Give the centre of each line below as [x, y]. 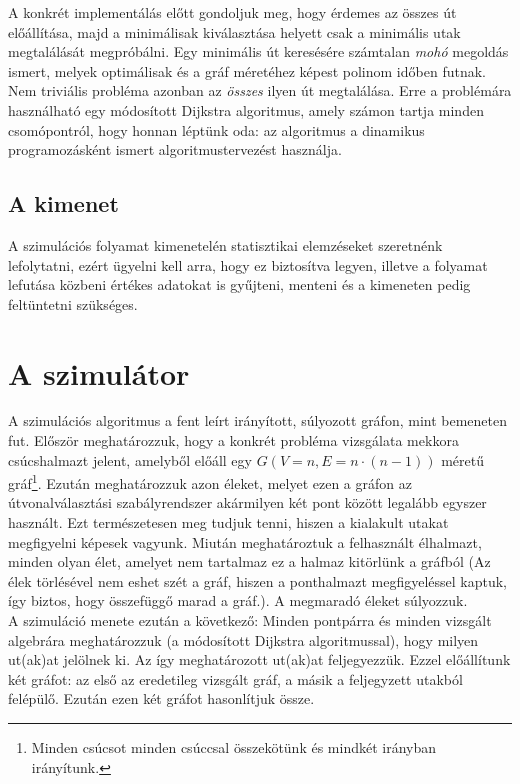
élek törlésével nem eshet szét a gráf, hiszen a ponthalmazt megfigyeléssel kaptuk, [258, 580]
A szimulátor [99, 372]
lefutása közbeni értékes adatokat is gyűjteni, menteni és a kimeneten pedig [239, 284]
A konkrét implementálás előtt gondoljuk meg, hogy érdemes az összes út [232, 12]
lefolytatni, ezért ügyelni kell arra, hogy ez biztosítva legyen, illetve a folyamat [248, 264]
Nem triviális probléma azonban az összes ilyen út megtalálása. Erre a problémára [260, 90]
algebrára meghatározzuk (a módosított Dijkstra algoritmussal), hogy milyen [243, 639]
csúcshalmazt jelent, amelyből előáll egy [130, 459]
